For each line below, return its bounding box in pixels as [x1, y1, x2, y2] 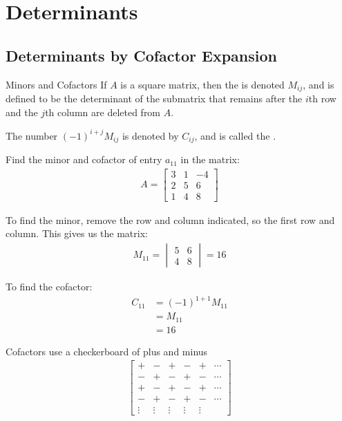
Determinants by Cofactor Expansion [6, 44, 277, 66]
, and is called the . [194, 128, 276, 142]
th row [308, 91, 336, 106]
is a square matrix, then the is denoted [120, 77, 285, 91]
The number [6, 128, 58, 142]
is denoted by [122, 128, 179, 142]
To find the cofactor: [6, 279, 93, 294]
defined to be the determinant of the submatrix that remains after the [6, 91, 303, 106]
